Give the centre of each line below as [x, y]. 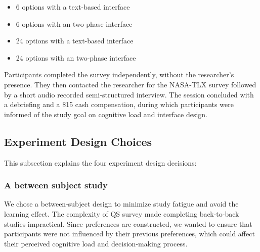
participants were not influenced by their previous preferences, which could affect [129, 234]
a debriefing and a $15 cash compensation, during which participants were [119, 104]
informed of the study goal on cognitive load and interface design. [106, 114]
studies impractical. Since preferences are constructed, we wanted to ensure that [128, 223]
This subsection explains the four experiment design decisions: [100, 162]
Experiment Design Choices [78, 141]
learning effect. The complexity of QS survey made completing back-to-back [122, 213]
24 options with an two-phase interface [76, 57]
